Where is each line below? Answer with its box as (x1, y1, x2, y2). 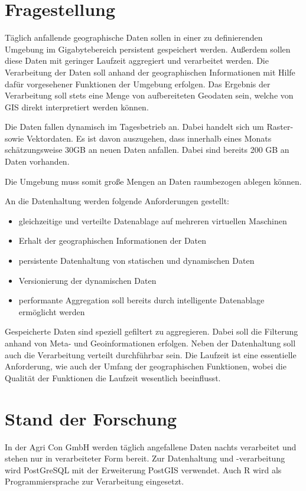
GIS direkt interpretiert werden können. (5, 100, 149, 113)
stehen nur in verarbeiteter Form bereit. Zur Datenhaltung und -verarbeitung (5, 452, 285, 464)
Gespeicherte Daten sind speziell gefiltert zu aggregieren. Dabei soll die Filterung (5, 325, 298, 338)
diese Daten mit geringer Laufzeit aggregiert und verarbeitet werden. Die (5, 54, 269, 67)
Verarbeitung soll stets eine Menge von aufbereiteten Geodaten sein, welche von (5, 89, 294, 102)
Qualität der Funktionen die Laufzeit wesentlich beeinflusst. (5, 371, 221, 384)
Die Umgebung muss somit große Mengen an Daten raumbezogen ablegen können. (5, 175, 302, 187)
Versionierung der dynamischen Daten (18, 274, 157, 286)
